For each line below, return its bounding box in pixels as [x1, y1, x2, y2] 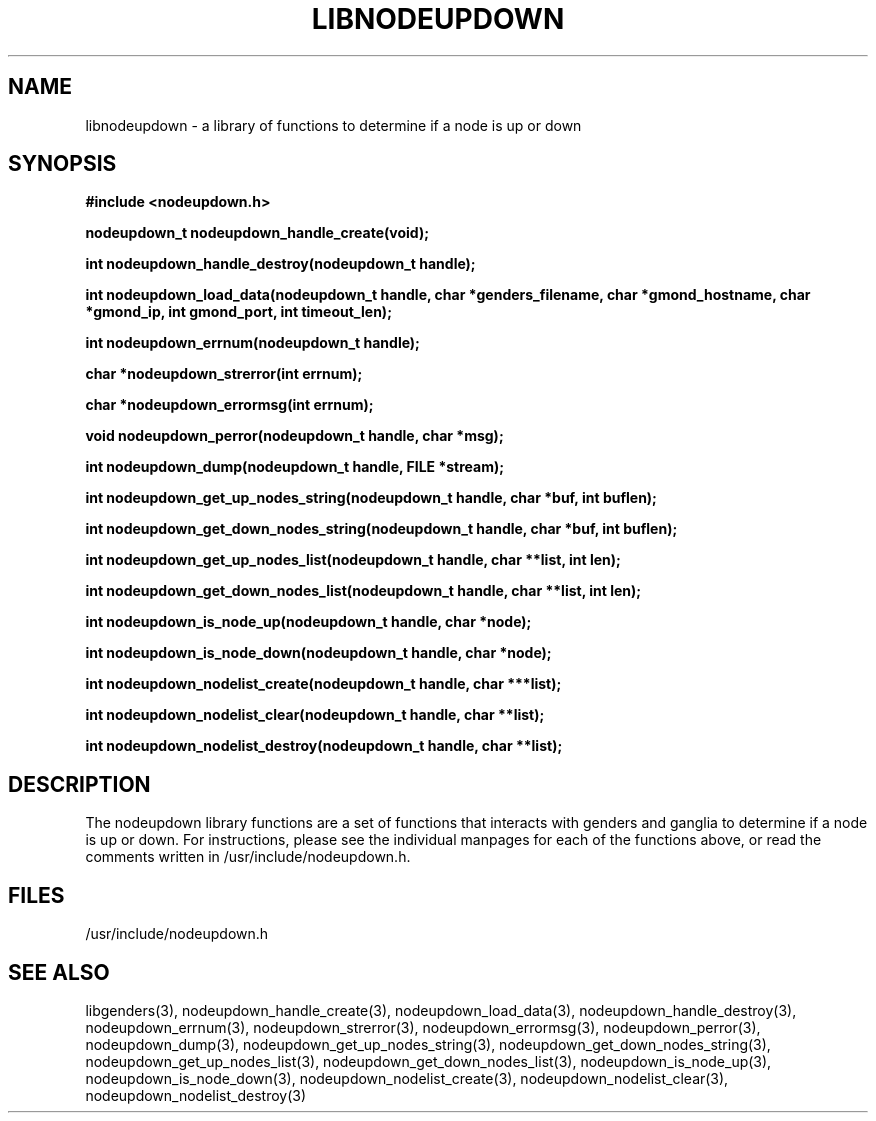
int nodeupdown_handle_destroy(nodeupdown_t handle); [85, 255, 476, 273]
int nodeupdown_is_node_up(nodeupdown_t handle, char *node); [85, 613, 532, 631]
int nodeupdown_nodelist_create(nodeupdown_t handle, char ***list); [85, 675, 562, 693]
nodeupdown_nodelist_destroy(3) [85, 1086, 307, 1104]
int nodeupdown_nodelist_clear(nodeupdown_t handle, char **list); [85, 706, 545, 724]
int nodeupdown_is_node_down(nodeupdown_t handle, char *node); [85, 644, 552, 662]
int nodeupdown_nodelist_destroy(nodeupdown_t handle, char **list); [85, 737, 563, 755]
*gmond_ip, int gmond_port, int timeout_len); [85, 303, 392, 321]
